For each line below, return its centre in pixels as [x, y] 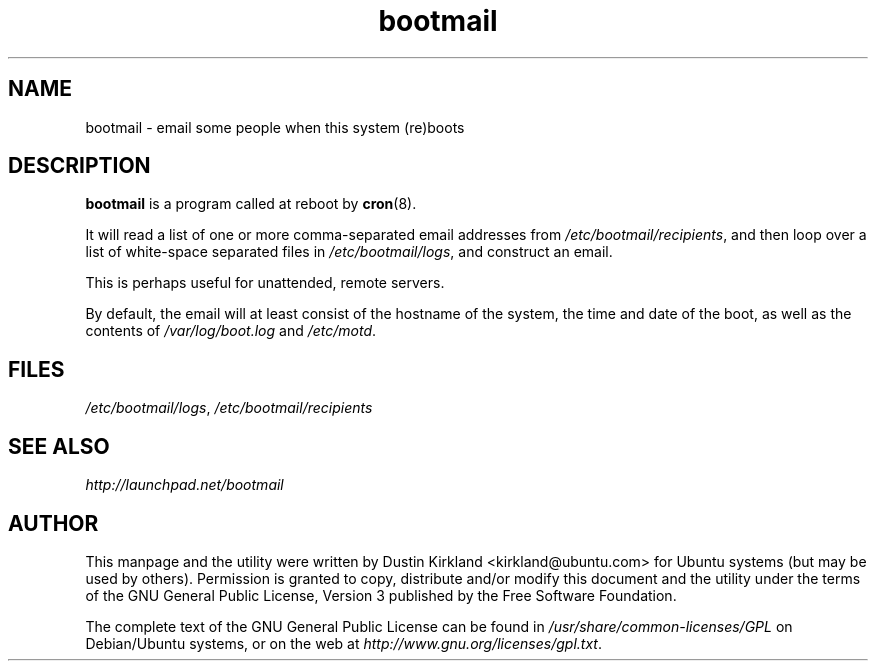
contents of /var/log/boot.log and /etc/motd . [231, 331]
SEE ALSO [59, 446]
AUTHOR [53, 523]
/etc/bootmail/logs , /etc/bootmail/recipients [229, 408]
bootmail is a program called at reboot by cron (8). [251, 204]
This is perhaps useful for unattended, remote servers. [265, 283]
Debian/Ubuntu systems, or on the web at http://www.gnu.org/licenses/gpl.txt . [343, 643]
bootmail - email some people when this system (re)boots [275, 127]
